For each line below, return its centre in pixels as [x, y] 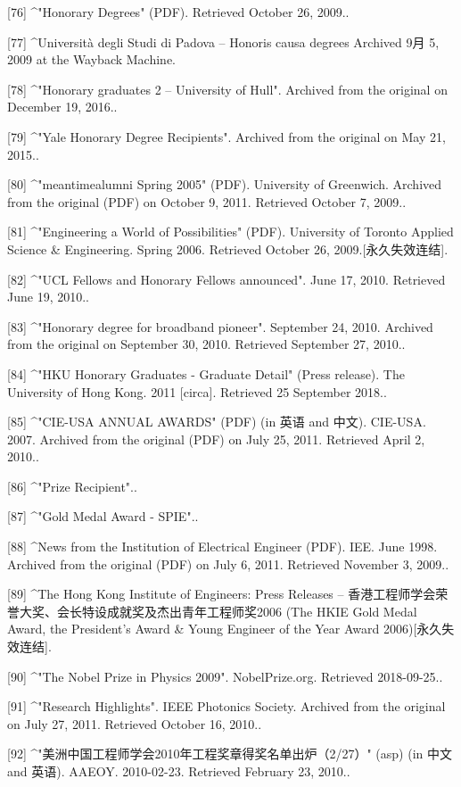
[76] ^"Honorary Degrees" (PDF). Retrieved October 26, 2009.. [178, 12]
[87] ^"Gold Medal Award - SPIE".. [103, 516]
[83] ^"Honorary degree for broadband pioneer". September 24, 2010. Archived [220, 326]
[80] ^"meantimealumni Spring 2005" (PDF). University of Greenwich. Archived [225, 184]
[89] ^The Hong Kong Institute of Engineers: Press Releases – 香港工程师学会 [222, 594]
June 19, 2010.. [48, 297]
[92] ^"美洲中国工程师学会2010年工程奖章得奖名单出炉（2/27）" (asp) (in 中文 [230, 754]
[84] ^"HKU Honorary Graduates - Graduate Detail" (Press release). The [206, 373]
